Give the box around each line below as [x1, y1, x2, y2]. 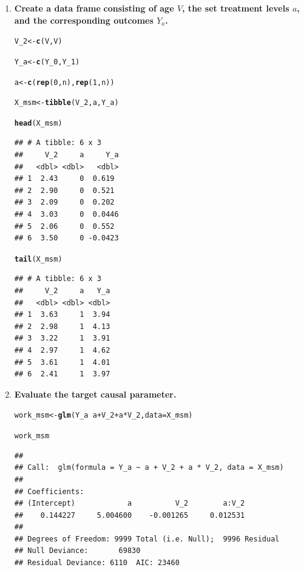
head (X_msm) [14, 118, 62, 127]
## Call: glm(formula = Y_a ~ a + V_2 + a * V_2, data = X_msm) [14, 463, 284, 472]
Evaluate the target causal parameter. [14, 387, 177, 400]
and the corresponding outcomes [14, 13, 154, 26]
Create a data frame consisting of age [14, 2, 174, 14]
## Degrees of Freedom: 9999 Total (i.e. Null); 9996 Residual [14, 534, 280, 543]
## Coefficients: [14, 487, 84, 496]
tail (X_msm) [14, 254, 62, 263]
